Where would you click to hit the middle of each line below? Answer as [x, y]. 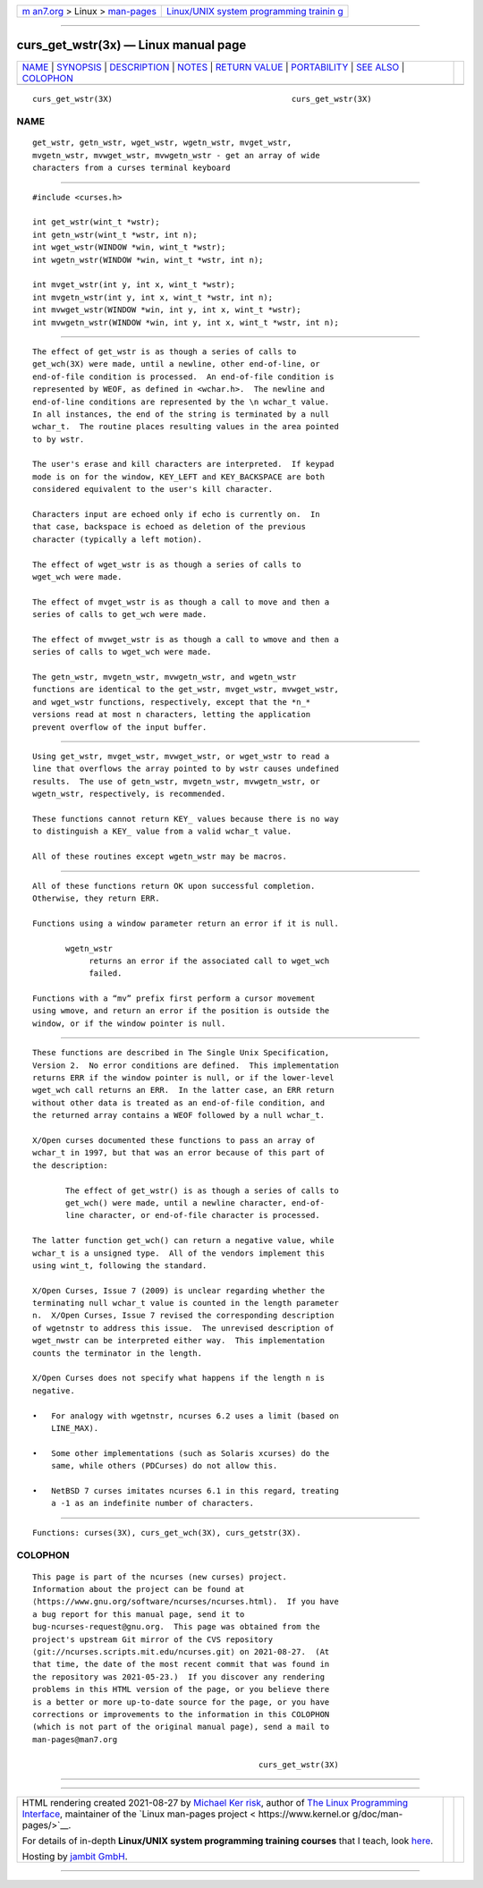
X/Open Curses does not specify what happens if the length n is [179, 1378]
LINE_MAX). [75, 1428]
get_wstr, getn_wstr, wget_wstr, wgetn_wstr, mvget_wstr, [162, 143]
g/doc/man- [377, 1814]
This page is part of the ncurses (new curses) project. [160, 1577]
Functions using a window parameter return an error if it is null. [186, 923]
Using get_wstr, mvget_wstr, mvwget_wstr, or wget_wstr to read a [181, 757]
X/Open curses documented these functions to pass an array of [174, 1140]
